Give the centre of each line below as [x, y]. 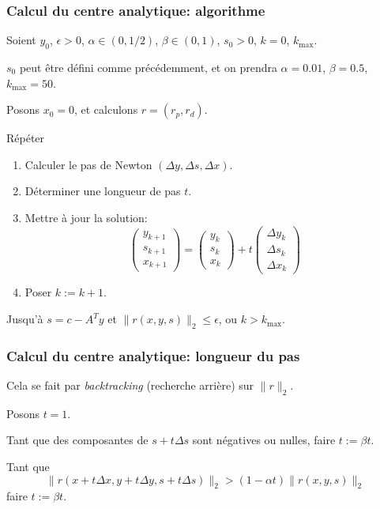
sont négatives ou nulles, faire [264, 440]
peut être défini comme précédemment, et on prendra [148, 68]
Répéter [26, 138]
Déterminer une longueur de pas [103, 191]
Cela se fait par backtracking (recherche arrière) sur [130, 385]
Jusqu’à [25, 319]
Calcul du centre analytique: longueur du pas [153, 355]
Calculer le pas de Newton [88, 164]
